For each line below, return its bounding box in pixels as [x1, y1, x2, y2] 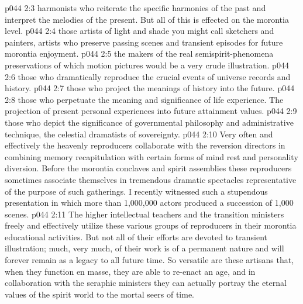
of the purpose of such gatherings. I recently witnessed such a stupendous [5, 185, 268, 197]
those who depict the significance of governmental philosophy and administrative [5, 116, 294, 128]
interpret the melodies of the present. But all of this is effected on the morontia [5, 13, 289, 25]
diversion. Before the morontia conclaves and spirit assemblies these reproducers [5, 162, 292, 174]
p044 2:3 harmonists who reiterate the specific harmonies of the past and [5, 2, 266, 13]
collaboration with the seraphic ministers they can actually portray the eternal [5, 277, 287, 289]
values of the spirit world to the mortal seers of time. [5, 288, 194, 300]
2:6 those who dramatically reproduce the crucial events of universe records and [5, 70, 291, 82]
